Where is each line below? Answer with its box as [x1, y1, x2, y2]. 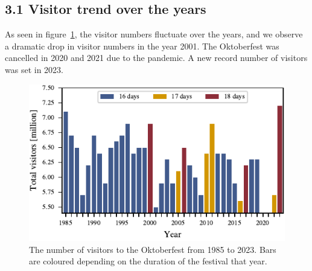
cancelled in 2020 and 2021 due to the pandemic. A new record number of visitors [5, 51, 308, 64]
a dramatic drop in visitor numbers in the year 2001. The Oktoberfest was [5, 39, 279, 52]
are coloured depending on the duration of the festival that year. [29, 255, 267, 267]
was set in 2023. [5, 63, 63, 75]
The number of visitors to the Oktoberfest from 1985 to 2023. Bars [29, 243, 276, 255]
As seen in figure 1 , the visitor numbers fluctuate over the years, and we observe [5, 28, 303, 40]
